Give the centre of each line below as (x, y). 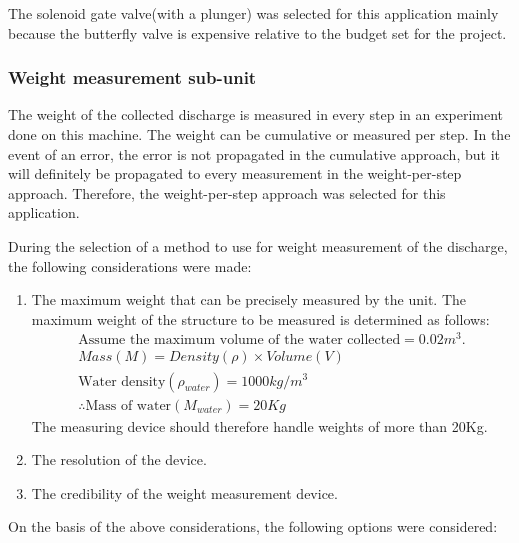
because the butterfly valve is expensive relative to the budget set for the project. (257, 32)
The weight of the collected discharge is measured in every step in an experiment (256, 114)
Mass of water (128, 405)
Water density (122, 381)
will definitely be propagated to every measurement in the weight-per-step (235, 173)
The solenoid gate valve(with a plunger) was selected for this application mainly (253, 13)
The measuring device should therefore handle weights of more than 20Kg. (259, 425)
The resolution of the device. (119, 459)
